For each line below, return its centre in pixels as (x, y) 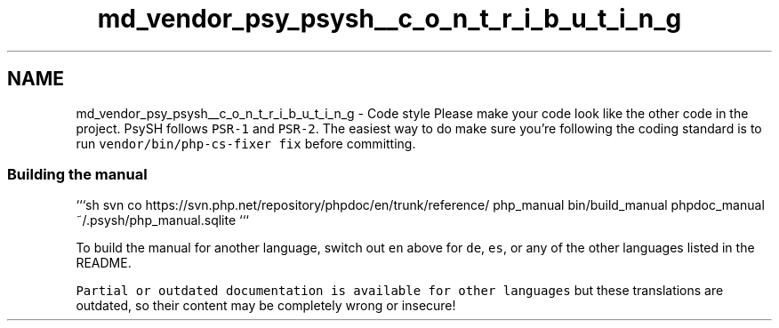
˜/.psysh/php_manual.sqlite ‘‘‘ (163, 220)
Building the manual (77, 174)
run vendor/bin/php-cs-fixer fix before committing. (246, 143)
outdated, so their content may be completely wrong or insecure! (266, 306)
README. (104, 263)
